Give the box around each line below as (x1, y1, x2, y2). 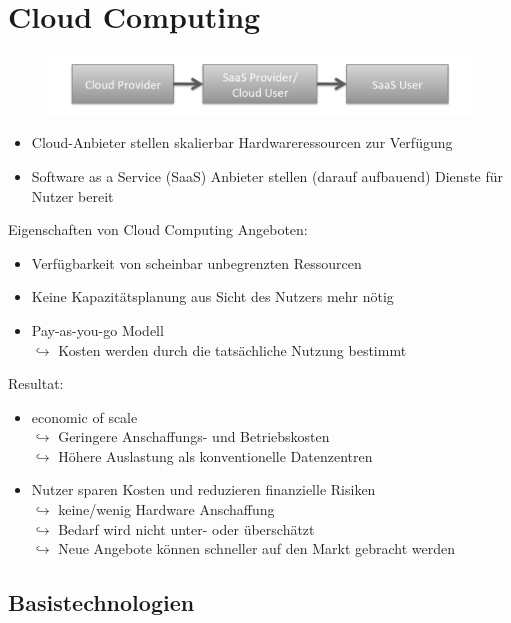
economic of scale (31, 406, 138, 427)
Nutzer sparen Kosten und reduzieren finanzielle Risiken (31, 479, 376, 500)
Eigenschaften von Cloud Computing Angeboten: (8, 219, 308, 240)
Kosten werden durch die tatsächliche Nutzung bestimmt (58, 339, 407, 360)
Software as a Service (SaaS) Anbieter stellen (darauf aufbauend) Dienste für (31, 165, 504, 186)
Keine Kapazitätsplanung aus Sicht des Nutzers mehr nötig (31, 286, 394, 307)
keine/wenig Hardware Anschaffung (58, 499, 275, 520)
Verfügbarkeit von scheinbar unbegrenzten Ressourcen (31, 252, 362, 273)
